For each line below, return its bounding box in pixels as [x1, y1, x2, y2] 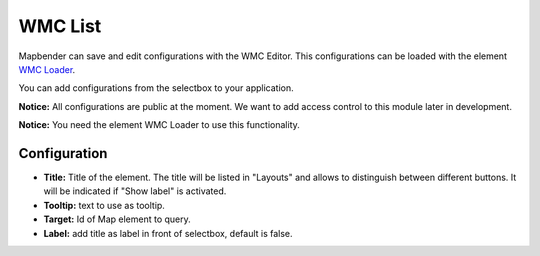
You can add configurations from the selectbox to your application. [18, 82, 294, 94]
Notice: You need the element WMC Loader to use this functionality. [18, 119, 300, 131]
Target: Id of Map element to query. [43, 213, 192, 225]
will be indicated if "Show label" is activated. [43, 185, 227, 197]
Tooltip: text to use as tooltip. [43, 199, 165, 211]
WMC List [18, 15, 102, 37]
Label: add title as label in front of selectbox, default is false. [43, 227, 294, 239]
